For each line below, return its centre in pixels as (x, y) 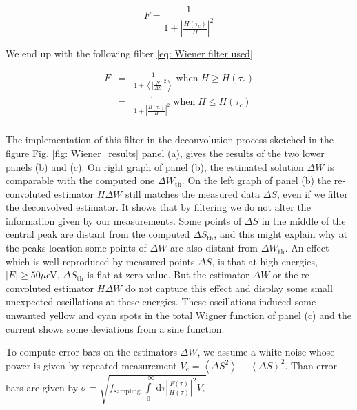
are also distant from (214, 248)
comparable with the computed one (80, 180)
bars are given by (42, 387)
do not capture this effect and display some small (229, 288)
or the (285, 275)
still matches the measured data (193, 193)
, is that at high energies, (265, 261)
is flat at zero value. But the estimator (168, 275)
